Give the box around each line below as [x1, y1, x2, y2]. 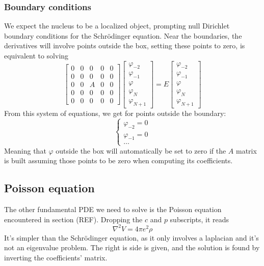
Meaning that [4, 145, 46, 156]
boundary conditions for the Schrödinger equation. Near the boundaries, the [4, 30, 242, 41]
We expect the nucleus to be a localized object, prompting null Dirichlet [4, 20, 230, 31]
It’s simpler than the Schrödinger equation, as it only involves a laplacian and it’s [4, 232, 259, 243]
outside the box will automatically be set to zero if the [56, 145, 226, 156]
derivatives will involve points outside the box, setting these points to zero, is [4, 40, 245, 51]
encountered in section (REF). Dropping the [4, 214, 143, 224]
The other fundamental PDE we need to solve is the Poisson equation [4, 204, 222, 215]
